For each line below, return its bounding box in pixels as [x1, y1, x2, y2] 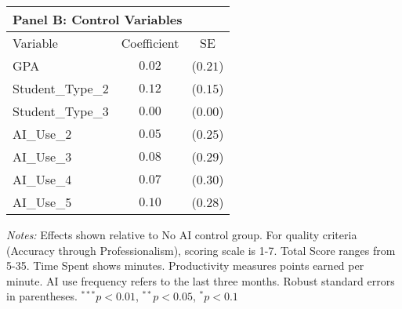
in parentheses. [6, 288, 78, 304]
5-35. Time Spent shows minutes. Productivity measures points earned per [6, 257, 364, 274]
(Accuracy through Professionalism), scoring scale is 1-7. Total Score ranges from [6, 242, 396, 258]
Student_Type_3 [13, 102, 109, 120]
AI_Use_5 [13, 193, 72, 211]
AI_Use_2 [13, 125, 72, 143]
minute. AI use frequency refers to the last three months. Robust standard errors [6, 272, 395, 289]
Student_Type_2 [13, 79, 109, 97]
